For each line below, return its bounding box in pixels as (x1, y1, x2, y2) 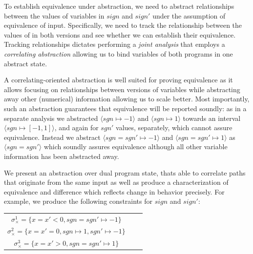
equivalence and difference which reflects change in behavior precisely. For (4, 186, 225, 196)
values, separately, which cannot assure (116, 122, 232, 133)
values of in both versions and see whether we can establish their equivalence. (4, 29, 236, 39)
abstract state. (4, 58, 47, 68)
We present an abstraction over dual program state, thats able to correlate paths (4, 167, 246, 177)
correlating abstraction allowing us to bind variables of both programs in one (4, 48, 233, 59)
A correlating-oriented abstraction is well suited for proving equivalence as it (4, 75, 233, 85)
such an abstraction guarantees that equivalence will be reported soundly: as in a (4, 103, 247, 113)
